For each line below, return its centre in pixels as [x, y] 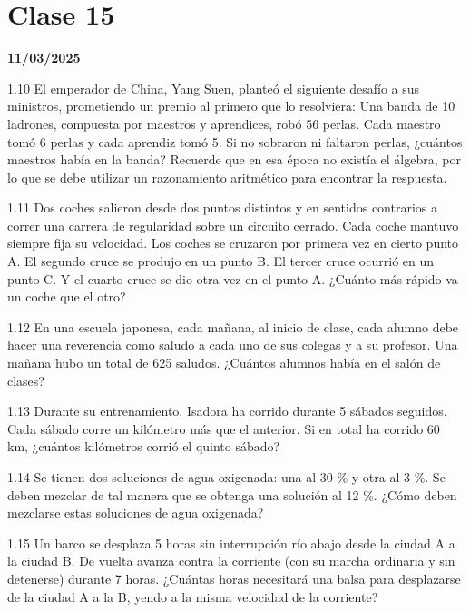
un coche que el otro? [67, 296]
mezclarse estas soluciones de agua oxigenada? [136, 513]
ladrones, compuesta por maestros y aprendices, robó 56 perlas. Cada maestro [224, 123]
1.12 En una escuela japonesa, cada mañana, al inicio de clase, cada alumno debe [233, 326]
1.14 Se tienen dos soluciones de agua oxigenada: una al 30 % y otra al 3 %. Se [226, 477]
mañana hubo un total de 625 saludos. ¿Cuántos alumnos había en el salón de [224, 363]
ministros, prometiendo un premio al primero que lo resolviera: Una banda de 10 [231, 106]
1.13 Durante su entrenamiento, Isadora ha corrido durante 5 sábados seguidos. [227, 411]
